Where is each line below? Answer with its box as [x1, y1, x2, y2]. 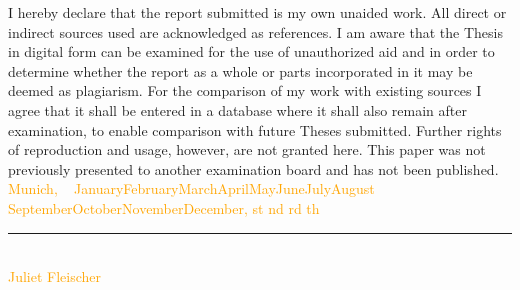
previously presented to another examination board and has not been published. [8, 158, 499, 179]
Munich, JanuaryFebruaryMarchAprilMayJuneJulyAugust [8, 178, 375, 199]
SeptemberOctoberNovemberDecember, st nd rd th [8, 197, 320, 218]
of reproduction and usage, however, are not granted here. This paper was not [8, 139, 486, 160]
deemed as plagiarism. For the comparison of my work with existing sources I [8, 80, 482, 101]
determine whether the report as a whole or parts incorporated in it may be [8, 60, 473, 81]
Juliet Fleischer [8, 266, 102, 287]
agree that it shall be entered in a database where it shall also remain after [8, 99, 467, 120]
